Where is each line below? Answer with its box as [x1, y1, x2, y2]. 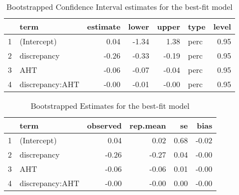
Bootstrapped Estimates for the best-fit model [30, 100, 190, 111]
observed [87, 120, 122, 131]
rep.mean [130, 120, 166, 131]
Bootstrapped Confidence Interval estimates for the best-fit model [6, 1, 233, 12]
